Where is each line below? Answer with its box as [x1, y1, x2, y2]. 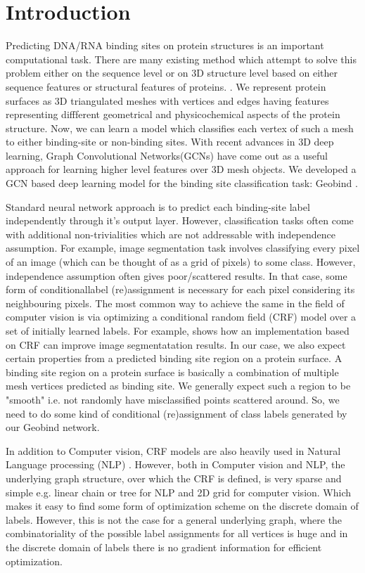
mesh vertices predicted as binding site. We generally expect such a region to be [6, 378, 351, 393]
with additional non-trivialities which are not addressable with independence [6, 226, 336, 241]
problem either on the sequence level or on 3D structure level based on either [6, 65, 338, 80]
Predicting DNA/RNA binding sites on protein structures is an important [6, 38, 324, 53]
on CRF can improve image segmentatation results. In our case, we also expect [6, 337, 346, 352]
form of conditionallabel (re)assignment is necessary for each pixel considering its [6, 282, 355, 297]
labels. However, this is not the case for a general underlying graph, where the [6, 512, 342, 527]
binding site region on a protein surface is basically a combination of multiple [6, 364, 339, 379]
